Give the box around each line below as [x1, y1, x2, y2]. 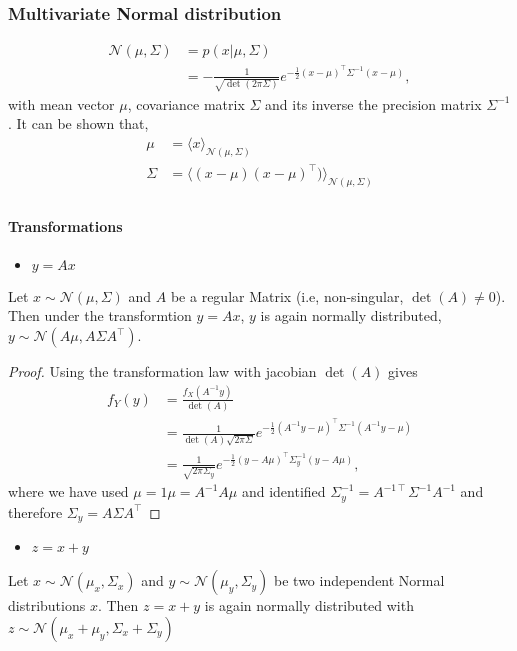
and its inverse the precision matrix [265, 93, 482, 114]
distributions [8, 595, 86, 616]
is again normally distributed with [204, 595, 414, 616]
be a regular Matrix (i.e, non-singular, [170, 285, 404, 306]
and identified [241, 481, 326, 502]
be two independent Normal [274, 570, 445, 591]
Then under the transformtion [8, 305, 192, 326]
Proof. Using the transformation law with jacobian [8, 361, 317, 382]
